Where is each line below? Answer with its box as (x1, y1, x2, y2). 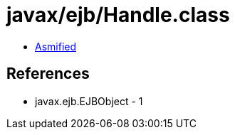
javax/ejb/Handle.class (6, 3, 230, 27)
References (6, 65, 90, 83)
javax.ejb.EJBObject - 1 (35, 94, 143, 107)
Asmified (35, 40, 77, 53)
